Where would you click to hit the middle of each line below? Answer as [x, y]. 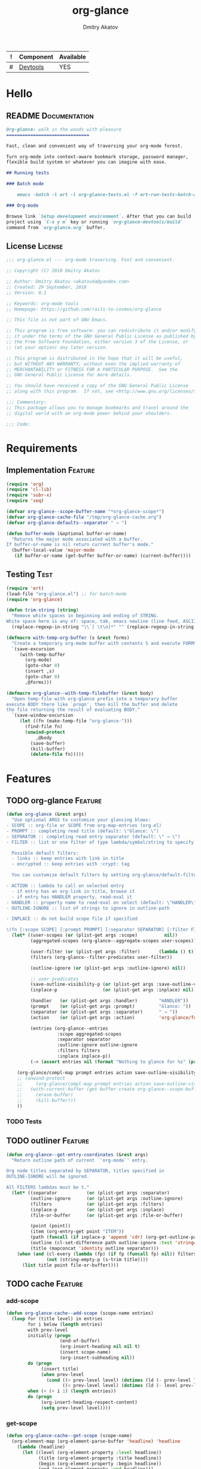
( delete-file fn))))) [57, 755]
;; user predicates [54, 979]
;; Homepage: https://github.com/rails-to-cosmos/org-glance [84, 309]
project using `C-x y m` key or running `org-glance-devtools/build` [95, 222]
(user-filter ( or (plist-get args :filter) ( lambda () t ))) [115, 951]
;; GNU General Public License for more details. [69, 375]
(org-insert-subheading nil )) [97, 1358]
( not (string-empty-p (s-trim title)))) [97, 1259]
